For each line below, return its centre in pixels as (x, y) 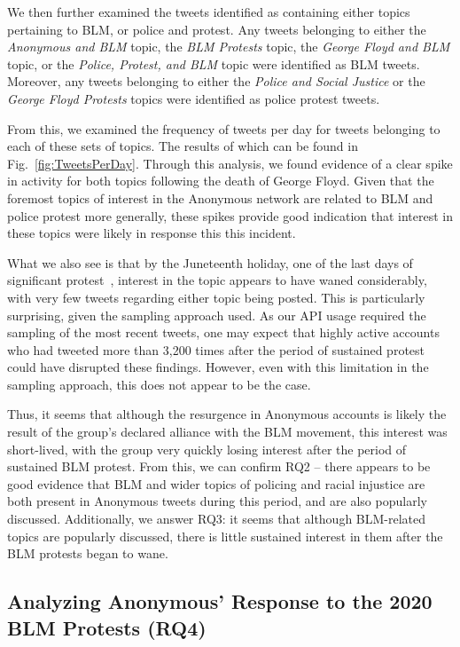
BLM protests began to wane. (88, 553)
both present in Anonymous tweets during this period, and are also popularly (217, 501)
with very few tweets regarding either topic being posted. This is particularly (216, 297)
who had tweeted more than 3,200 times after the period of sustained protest (216, 349)
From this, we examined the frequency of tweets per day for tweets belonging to (224, 128)
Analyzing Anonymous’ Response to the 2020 (220, 601)
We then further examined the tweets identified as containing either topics (209, 12)
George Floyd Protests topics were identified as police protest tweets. (194, 98)
